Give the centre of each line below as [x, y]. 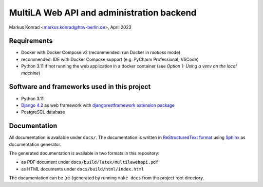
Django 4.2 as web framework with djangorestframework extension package [98, 105]
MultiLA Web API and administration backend [103, 13]
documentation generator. [35, 144]
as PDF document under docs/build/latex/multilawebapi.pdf [90, 162]
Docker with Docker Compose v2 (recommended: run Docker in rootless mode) [101, 52]
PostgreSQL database [43, 112]
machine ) [31, 73]
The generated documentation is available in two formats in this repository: [84, 153]
